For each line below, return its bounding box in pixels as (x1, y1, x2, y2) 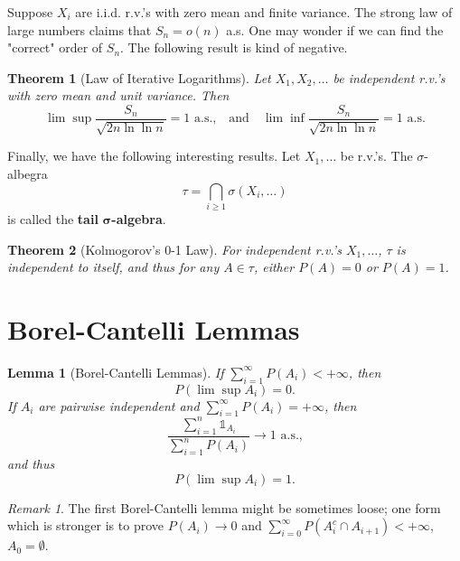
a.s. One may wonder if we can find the (226, 20, 444, 39)
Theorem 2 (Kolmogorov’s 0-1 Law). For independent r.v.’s (7, 239, 342, 258)
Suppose (7, 3, 53, 21)
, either (253, 257, 295, 276)
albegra (7, 164, 48, 183)
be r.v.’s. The (340, 146, 413, 165)
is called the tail (7, 209, 99, 228)
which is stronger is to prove (7, 516, 164, 535)
